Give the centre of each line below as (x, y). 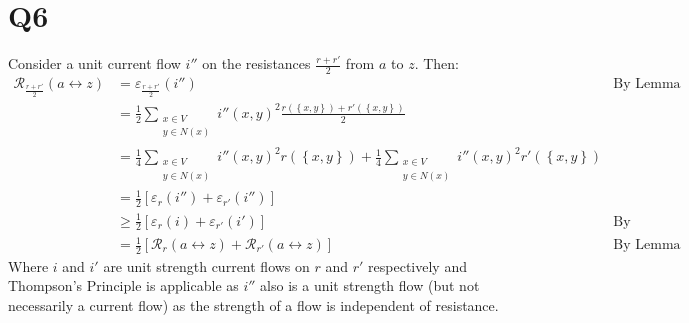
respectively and (417, 265)
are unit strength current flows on (206, 265)
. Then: (436, 63)
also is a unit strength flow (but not (370, 285)
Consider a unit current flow (94, 63)
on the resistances (256, 63)
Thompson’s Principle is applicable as (123, 285)
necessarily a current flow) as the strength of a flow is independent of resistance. (253, 305)
